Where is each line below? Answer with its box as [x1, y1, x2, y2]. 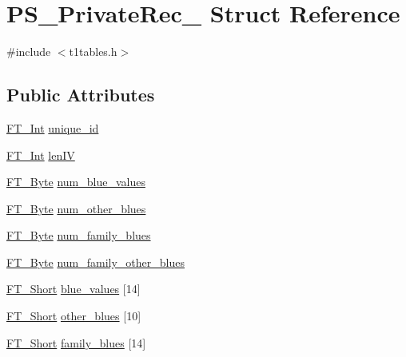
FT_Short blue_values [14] [6, 280, 141, 297]
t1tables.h [69, 43, 117, 60]
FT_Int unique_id [6, 119, 99, 136]
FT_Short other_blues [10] [6, 307, 141, 324]
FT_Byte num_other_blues [6, 200, 146, 216]
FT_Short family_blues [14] [6, 334, 146, 351]
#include [6, 43, 51, 60]
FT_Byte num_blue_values [6, 173, 145, 190]
